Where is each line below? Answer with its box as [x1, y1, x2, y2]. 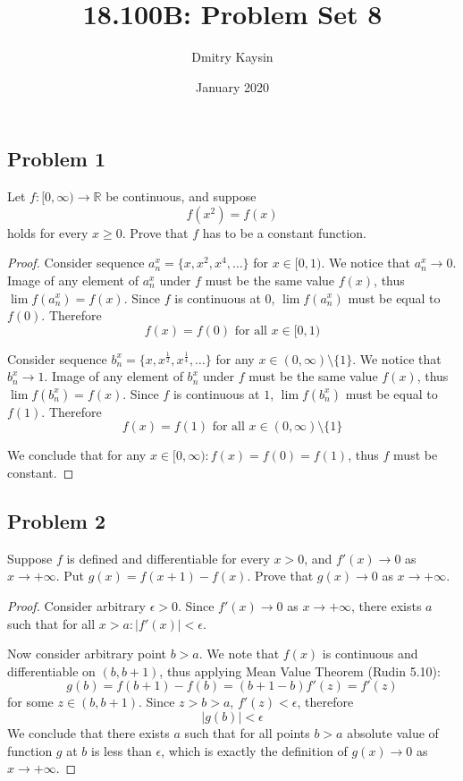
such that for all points [184, 724, 310, 743]
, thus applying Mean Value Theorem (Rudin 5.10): [159, 661, 441, 680]
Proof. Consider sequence [7, 253, 145, 272]
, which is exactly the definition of [161, 741, 348, 760]
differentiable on [7, 661, 96, 680]
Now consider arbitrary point [7, 644, 166, 663]
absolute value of [347, 724, 439, 743]
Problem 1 [7, 145, 105, 173]
